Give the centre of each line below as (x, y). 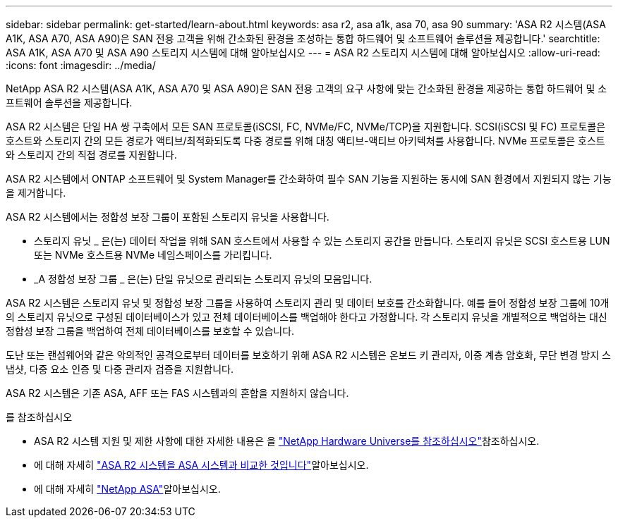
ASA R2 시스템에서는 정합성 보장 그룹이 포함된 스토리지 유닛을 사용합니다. (168, 217)
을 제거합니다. (36, 193)
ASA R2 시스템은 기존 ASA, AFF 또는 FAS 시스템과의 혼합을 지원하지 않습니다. (177, 393)
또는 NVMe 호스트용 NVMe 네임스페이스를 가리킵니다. (153, 255)
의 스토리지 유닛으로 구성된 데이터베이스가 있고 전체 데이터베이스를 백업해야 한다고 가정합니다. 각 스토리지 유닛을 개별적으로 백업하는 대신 (307, 317)
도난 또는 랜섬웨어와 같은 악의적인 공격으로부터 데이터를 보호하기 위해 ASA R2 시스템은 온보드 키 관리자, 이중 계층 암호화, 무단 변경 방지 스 (308, 355)
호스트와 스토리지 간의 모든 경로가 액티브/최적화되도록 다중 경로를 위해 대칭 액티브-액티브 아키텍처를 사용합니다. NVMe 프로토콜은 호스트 (305, 141)
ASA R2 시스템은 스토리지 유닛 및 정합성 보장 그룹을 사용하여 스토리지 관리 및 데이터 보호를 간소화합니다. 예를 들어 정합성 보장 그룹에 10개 (308, 303)
